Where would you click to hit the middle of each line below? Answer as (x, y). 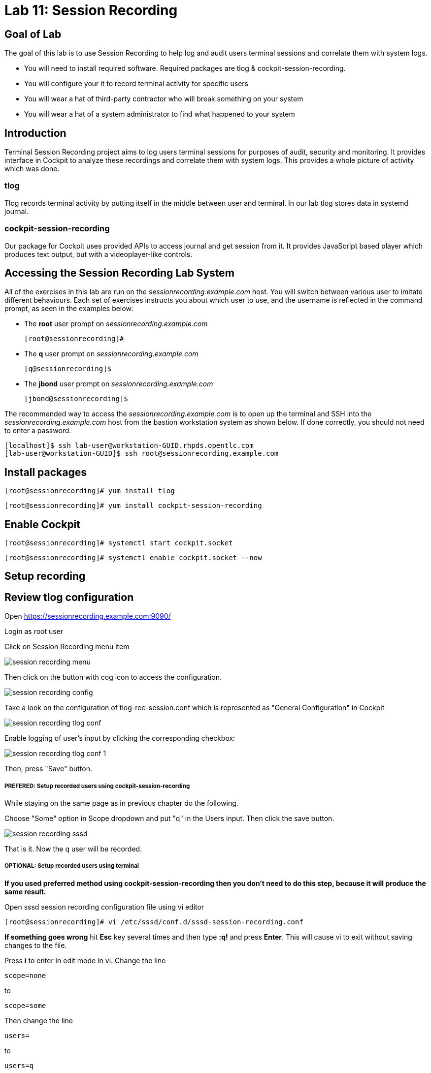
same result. (25, 891)
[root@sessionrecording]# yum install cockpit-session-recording (133, 506)
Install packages (46, 472)
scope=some (25, 1005)
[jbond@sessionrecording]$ (76, 399)
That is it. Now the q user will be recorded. (73, 849)
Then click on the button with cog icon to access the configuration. (113, 677)
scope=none (25, 975)
